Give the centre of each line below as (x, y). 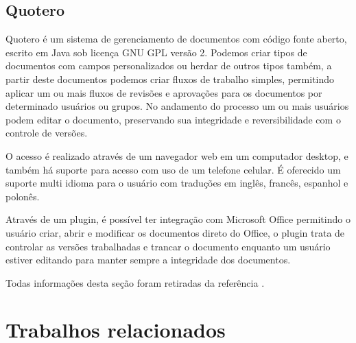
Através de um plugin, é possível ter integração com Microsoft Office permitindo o (178, 219)
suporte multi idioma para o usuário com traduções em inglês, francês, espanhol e (177, 183)
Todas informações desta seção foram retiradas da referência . (135, 282)
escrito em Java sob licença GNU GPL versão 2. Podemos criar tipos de (156, 52)
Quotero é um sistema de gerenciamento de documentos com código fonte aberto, (176, 39)
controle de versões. (47, 133)
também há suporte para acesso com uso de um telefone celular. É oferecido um (173, 169)
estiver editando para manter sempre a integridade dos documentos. (148, 260)
